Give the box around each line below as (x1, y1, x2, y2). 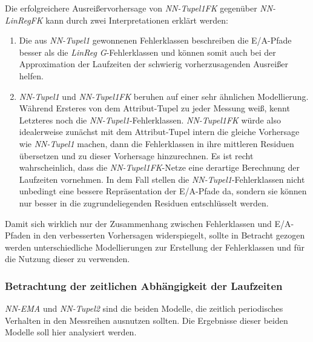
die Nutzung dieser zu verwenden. (5, 252, 130, 265)
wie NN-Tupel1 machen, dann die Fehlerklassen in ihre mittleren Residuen (19, 137, 294, 150)
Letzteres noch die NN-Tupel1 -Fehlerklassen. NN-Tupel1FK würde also (19, 113, 281, 126)
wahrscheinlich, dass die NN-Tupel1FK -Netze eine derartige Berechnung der (19, 161, 300, 174)
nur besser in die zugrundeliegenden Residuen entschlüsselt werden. (19, 196, 269, 209)
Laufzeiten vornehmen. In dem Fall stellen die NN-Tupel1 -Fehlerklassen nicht (19, 173, 305, 185)
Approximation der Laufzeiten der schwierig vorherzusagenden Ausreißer (19, 58, 288, 70)
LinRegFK (5, 13, 43, 26)
